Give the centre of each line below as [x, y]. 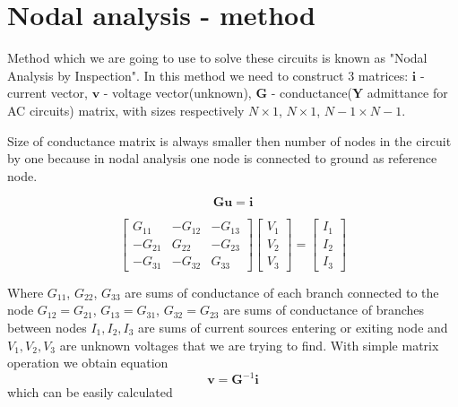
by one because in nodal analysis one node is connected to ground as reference [222, 158]
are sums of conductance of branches [324, 310]
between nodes [47, 327]
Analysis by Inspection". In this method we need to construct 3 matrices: [208, 75]
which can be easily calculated [90, 392]
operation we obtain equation [88, 363]
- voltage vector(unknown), [177, 93]
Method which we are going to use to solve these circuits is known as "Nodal [217, 58]
